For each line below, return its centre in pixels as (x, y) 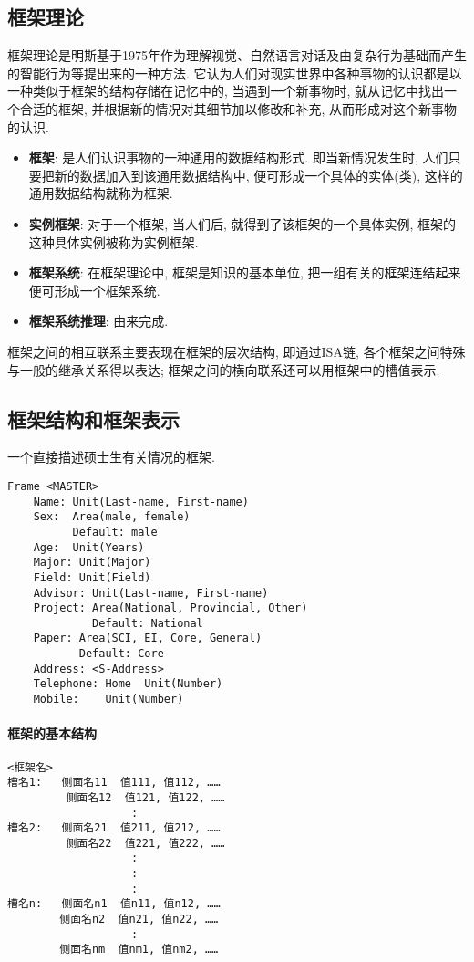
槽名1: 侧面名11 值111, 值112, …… (114, 783)
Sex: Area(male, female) (112, 517)
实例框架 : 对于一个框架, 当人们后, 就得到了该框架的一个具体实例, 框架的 (242, 223)
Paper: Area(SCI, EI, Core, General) (148, 638)
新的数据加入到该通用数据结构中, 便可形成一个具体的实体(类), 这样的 (258, 175)
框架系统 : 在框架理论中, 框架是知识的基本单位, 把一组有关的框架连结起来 (245, 272)
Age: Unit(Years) (89, 547)
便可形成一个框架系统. (94, 290)
